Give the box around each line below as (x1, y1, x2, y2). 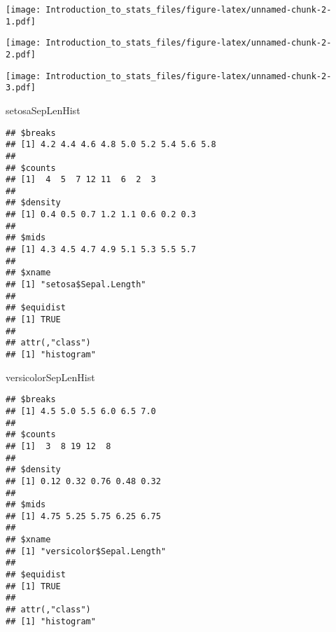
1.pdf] (6, 16, 36, 27)
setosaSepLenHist (6, 102, 80, 117)
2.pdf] (6, 49, 36, 60)
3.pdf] (6, 83, 36, 93)
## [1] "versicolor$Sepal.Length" (6, 546, 167, 556)
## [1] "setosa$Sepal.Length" (6, 280, 146, 290)
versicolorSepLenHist (6, 369, 95, 384)
